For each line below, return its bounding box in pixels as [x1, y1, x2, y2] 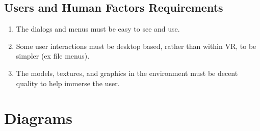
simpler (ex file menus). [16, 50, 90, 61]
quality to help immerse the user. [16, 77, 120, 88]
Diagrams [4, 108, 72, 128]
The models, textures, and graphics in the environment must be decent [16, 67, 238, 78]
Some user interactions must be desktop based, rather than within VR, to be [16, 40, 256, 51]
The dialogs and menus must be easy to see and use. [16, 23, 180, 34]
